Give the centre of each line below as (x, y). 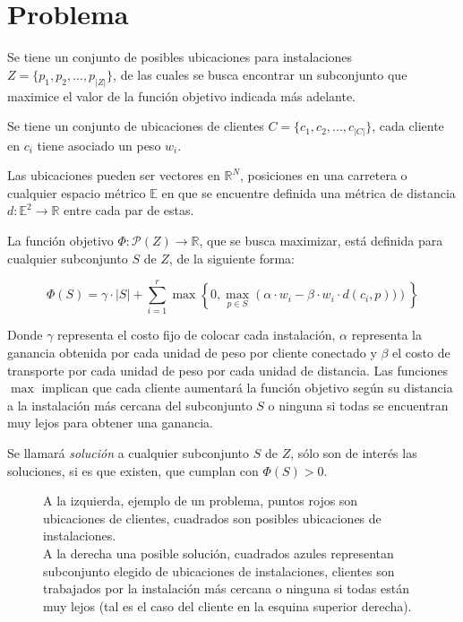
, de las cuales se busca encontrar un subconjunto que (260, 74)
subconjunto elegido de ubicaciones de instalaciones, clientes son (219, 570)
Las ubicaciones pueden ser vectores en (114, 175)
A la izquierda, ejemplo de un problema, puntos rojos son (201, 501)
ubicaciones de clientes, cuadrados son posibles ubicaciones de (212, 518)
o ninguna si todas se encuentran (358, 405)
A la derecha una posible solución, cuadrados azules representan (219, 553)
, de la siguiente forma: (231, 258)
